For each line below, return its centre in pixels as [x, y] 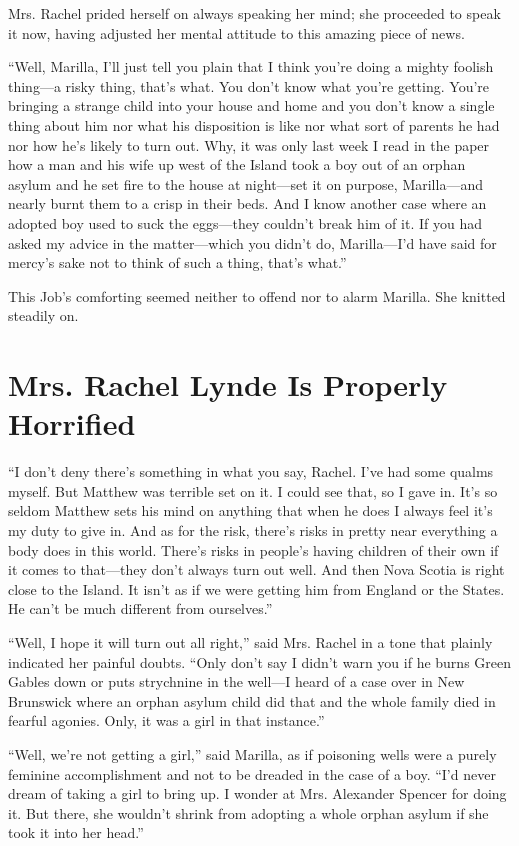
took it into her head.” [76, 832]
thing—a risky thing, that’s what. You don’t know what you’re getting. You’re [249, 85]
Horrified [72, 423]
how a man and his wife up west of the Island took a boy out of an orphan [237, 164]
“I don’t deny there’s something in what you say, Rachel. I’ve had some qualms [251, 471]
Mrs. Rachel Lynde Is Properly [228, 384]
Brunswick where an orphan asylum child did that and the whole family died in [252, 700]
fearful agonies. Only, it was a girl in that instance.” [166, 720]
